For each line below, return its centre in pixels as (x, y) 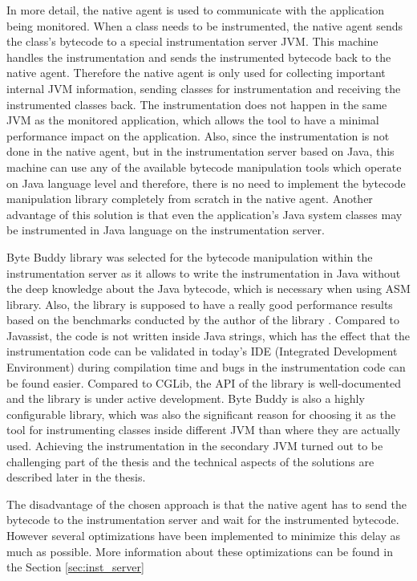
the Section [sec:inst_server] (75, 567)
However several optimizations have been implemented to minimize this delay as (204, 535)
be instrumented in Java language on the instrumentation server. (166, 230)
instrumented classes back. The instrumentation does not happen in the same (197, 104)
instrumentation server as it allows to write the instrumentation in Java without (204, 272)
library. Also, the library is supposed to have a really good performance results (200, 304)
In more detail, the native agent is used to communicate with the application (196, 10)
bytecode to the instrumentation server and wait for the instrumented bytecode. (203, 520)
